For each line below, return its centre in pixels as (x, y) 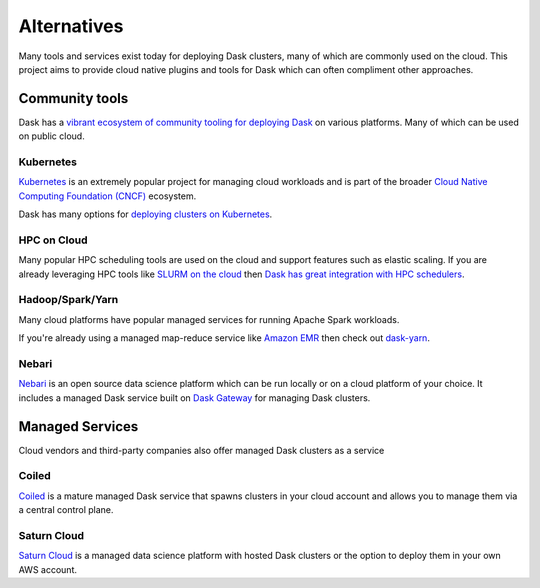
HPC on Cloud (53, 240)
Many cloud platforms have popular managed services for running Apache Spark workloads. (209, 319)
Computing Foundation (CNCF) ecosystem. (107, 196)
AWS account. (47, 569)
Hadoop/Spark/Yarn (68, 300)
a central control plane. (66, 510)
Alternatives (71, 26)
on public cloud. (51, 136)
